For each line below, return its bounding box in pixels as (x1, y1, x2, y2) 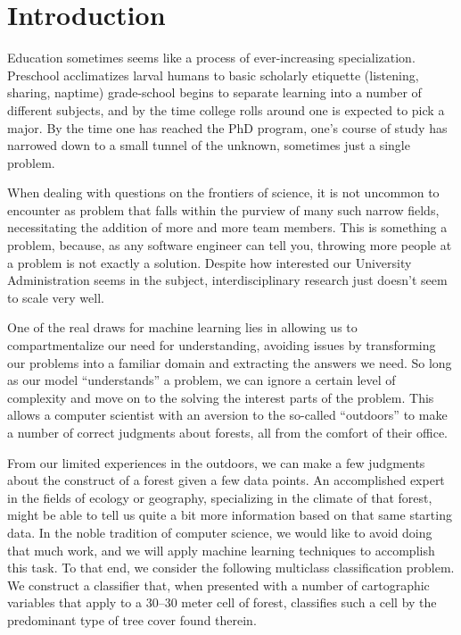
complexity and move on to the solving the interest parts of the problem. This (7, 388, 434, 406)
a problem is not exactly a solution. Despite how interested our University (7, 253, 412, 272)
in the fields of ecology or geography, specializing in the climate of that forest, (7, 488, 432, 506)
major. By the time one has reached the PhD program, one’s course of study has (7, 118, 448, 137)
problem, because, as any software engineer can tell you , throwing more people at (7, 236, 452, 255)
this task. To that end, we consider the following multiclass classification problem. (7, 558, 455, 577)
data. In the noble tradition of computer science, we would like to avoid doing (7, 522, 432, 541)
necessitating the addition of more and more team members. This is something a (7, 218, 448, 237)
